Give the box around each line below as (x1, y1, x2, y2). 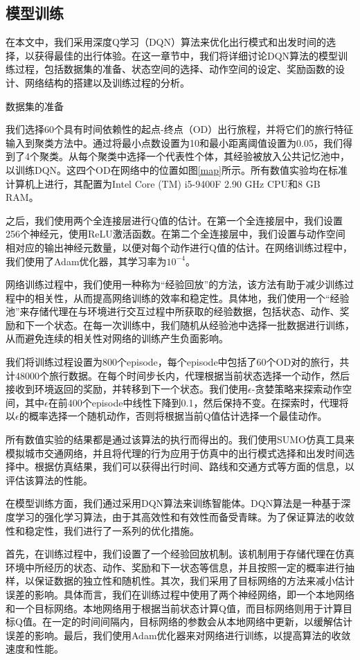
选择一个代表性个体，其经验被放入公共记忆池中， (126, 149, 350, 163)
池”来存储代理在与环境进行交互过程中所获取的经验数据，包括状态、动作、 (6, 304, 340, 319)
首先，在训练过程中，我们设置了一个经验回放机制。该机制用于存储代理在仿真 (6, 546, 354, 561)
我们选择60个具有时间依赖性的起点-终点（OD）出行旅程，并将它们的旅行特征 (6, 122, 354, 136)
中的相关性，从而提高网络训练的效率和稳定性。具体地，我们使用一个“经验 (15, 290, 350, 305)
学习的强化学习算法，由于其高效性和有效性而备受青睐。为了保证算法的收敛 (15, 510, 354, 524)
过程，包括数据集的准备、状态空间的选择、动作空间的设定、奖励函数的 (15, 62, 335, 76)
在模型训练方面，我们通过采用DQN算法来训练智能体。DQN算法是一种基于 (6, 496, 341, 510)
